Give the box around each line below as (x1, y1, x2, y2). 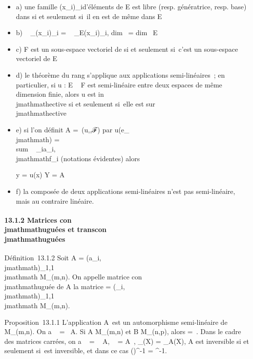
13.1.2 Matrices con (4, 214, 72, 225)
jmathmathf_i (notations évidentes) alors (16, 153, 140, 163)
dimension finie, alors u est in (16, 89, 104, 99)
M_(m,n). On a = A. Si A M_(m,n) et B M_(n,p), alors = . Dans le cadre (4, 326, 241, 337)
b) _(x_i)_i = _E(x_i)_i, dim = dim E (16, 27, 158, 38)
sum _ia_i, (16, 144, 56, 154)
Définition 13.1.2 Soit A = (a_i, (4, 253, 102, 263)
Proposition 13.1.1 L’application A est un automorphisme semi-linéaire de (4, 317, 228, 327)
